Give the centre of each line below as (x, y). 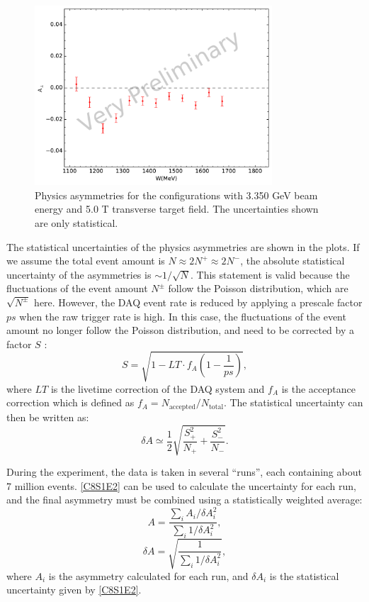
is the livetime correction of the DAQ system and (158, 388)
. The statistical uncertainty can (293, 402)
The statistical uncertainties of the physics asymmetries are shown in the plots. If (183, 246)
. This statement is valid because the (270, 274)
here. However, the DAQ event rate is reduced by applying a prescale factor (198, 302)
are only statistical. (76, 222)
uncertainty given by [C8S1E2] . (74, 590)
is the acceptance (318, 388)
